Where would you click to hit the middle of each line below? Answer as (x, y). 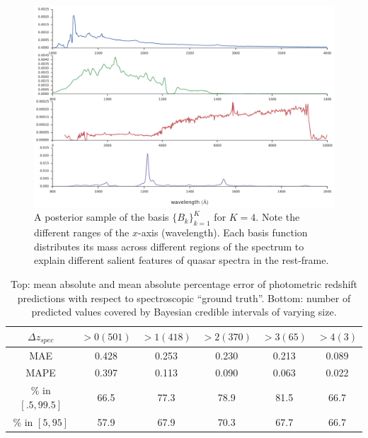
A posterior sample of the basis (102, 217)
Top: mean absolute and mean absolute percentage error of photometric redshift (184, 284)
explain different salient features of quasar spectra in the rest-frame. (182, 260)
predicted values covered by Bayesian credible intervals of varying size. (184, 312)
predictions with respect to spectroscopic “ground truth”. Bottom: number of (184, 298)
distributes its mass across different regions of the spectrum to (169, 246)
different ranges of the (82, 232)
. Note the (278, 217)
